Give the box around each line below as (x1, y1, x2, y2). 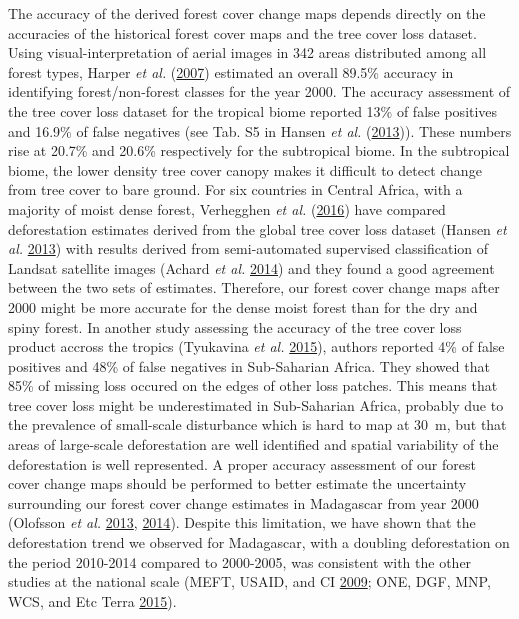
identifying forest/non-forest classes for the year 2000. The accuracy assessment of (8, 81, 511, 102)
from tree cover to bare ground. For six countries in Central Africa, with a (8, 179, 463, 200)
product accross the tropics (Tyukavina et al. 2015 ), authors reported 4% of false (8, 336, 505, 357)
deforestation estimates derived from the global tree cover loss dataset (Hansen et (8, 218, 507, 239)
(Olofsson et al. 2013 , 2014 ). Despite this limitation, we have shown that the (8, 512, 476, 533)
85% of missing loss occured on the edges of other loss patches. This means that (8, 375, 498, 396)
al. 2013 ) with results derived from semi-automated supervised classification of (8, 238, 489, 259)
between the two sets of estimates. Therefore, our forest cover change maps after (8, 277, 500, 298)
